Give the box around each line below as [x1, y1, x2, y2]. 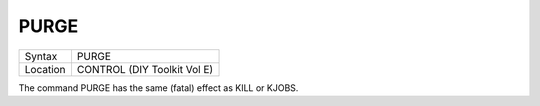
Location [24, 62, 66, 76]
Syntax [24, 49, 58, 63]
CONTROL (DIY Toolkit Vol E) [76, 62, 214, 76]
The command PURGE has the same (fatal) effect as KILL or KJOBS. [18, 81, 299, 94]
